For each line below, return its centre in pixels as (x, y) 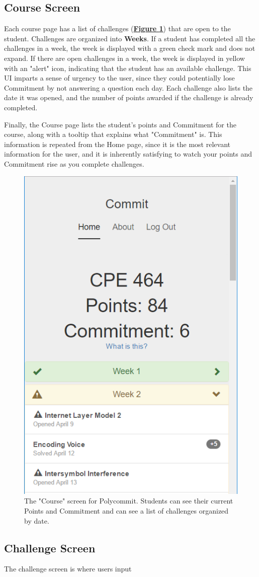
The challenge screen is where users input (68, 569)
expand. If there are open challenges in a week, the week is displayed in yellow (124, 58)
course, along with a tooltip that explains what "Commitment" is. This (113, 134)
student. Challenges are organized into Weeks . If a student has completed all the (130, 38)
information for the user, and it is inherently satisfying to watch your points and (128, 154)
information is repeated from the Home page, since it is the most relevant (117, 144)
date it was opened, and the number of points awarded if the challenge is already (129, 97)
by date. (37, 520)
